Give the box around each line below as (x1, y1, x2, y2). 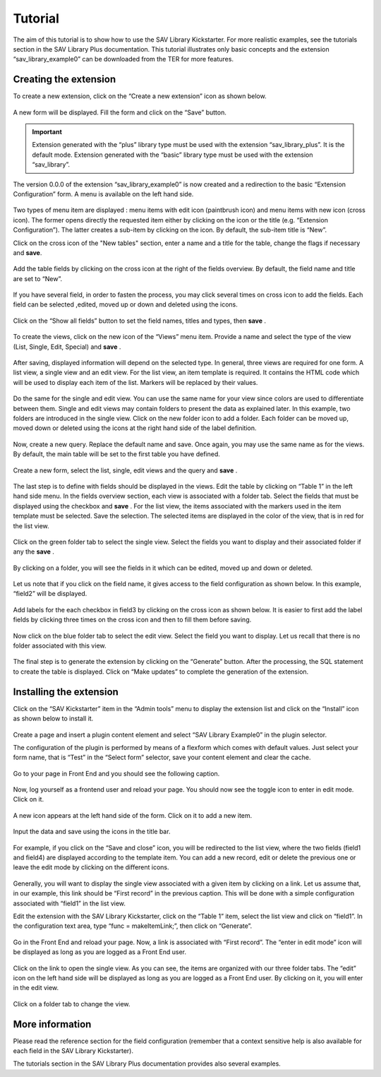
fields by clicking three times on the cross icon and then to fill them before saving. (13, 615, 252, 624)
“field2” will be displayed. (13, 590, 87, 598)
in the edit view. (13, 984, 59, 992)
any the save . (13, 547, 54, 556)
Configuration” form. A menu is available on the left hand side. (13, 189, 194, 198)
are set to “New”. (13, 274, 63, 282)
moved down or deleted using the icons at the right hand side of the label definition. (13, 424, 257, 432)
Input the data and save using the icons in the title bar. (13, 827, 171, 836)
